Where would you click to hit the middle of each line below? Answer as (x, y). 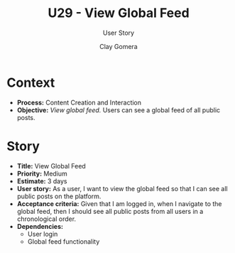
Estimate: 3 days (42, 181)
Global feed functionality (64, 241)
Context (31, 82)
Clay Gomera (119, 46)
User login (43, 234)
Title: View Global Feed (51, 166)
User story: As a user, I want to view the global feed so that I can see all (122, 188)
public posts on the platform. (59, 196)
